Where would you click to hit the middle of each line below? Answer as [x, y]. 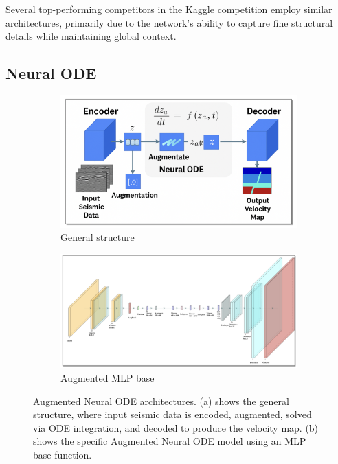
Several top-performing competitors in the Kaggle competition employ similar [169, 9]
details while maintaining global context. [91, 36]
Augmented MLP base [108, 377]
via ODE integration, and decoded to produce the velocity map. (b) [176, 427]
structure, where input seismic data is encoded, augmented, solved [172, 414]
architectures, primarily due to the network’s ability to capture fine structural [169, 22]
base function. [63, 454]
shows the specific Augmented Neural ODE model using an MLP [170, 441]
